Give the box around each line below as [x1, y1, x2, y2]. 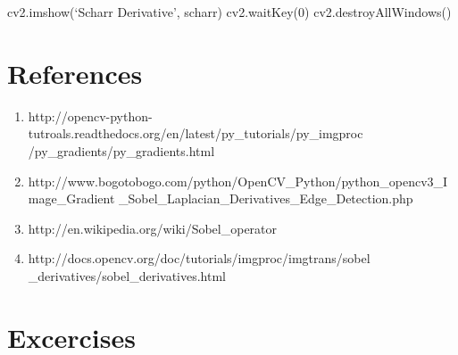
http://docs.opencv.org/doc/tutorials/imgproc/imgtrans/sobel [28, 249, 371, 268]
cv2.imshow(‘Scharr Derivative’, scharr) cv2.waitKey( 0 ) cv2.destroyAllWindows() [7, 3, 452, 21]
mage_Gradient [28, 189, 115, 208]
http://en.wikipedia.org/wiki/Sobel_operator [28, 219, 278, 237]
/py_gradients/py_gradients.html [28, 141, 215, 160]
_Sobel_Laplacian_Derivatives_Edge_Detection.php [119, 189, 413, 208]
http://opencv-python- [28, 106, 153, 125]
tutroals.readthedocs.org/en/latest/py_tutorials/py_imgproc [28, 124, 363, 143]
